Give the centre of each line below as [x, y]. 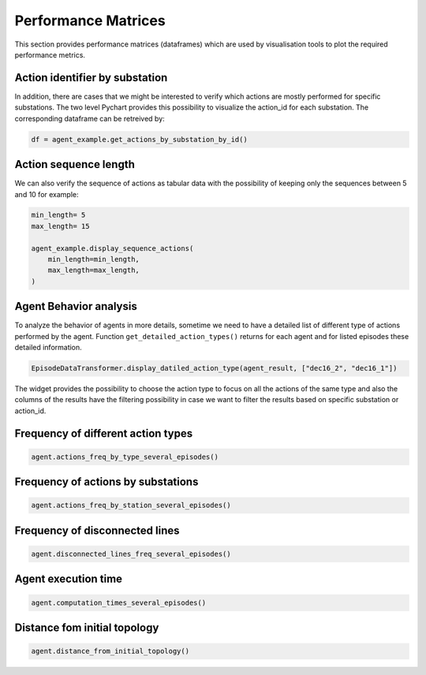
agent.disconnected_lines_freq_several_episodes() [131, 554]
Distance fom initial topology [87, 628]
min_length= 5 [58, 215]
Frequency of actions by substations [106, 482]
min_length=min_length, [93, 259]
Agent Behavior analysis [76, 306]
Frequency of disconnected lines [97, 530]
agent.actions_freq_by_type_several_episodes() [125, 457]
